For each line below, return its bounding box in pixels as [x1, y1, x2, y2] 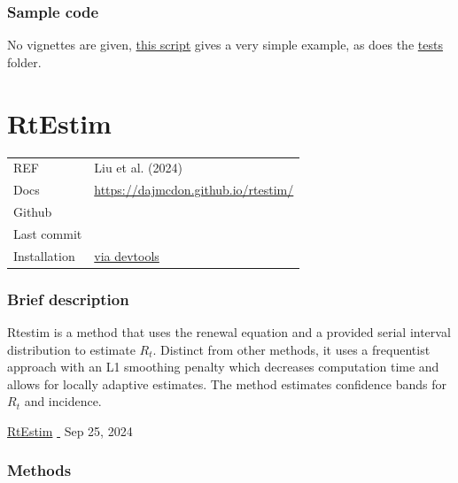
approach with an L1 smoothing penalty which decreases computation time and [7, 357, 439, 376]
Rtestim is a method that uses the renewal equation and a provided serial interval [7, 322, 451, 341]
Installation [13, 246, 75, 264]
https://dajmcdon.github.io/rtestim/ [94, 180, 294, 199]
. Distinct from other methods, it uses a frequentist [152, 340, 431, 358]
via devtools [94, 246, 159, 264]
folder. [7, 52, 42, 71]
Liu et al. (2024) [94, 158, 183, 177]
